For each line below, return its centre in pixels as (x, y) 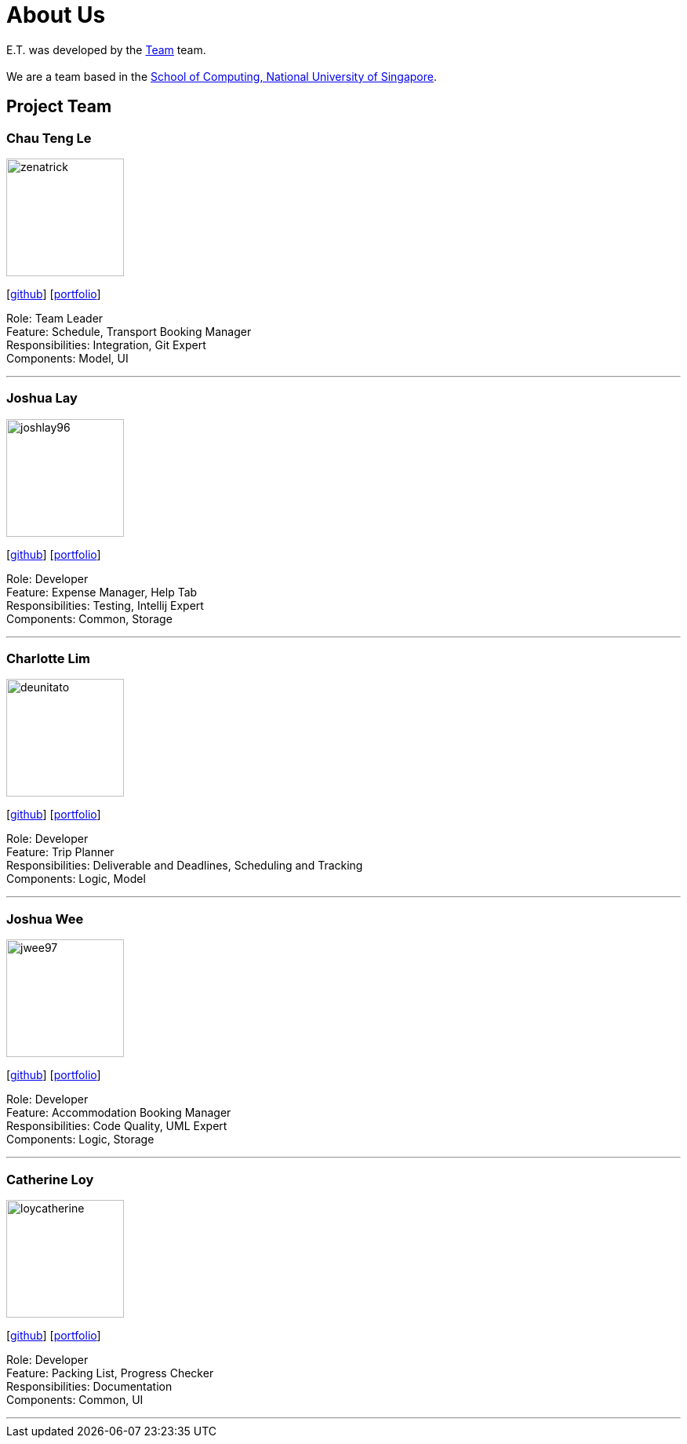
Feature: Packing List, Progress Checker (110, 1373)
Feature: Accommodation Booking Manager (119, 1113)
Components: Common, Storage (89, 618)
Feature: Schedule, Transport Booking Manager (129, 331)
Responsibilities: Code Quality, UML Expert (117, 1126)
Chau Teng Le (49, 138)
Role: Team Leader (55, 318)
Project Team (59, 107)
